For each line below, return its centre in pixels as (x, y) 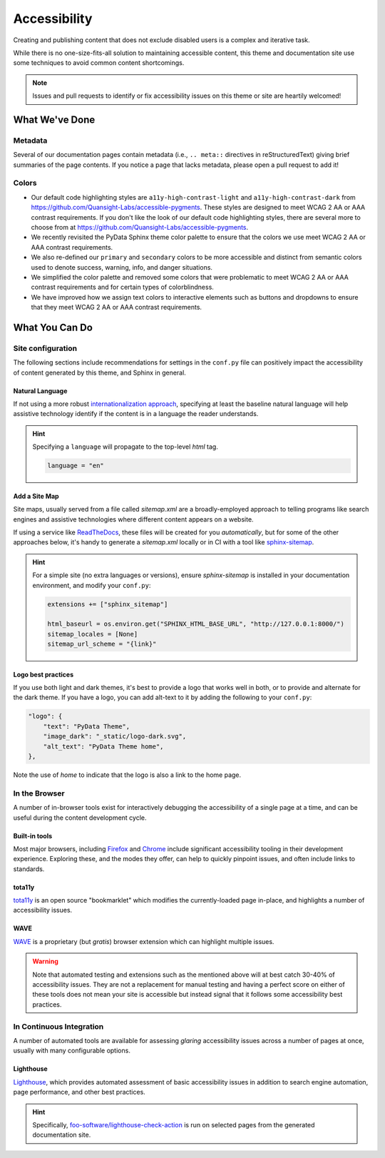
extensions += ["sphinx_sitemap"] (108, 604)
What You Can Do (53, 327)
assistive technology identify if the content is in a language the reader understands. (136, 414)
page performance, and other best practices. (79, 1092)
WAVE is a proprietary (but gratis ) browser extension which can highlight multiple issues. (144, 941)
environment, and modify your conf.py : (92, 585)
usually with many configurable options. (72, 1051)
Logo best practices (43, 674)
